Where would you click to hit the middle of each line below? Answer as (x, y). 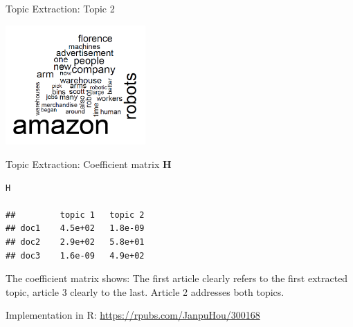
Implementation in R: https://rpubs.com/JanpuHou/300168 (133, 315)
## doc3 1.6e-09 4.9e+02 (75, 255)
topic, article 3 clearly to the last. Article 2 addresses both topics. (145, 291)
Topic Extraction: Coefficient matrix (83, 164)
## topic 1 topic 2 (75, 215)
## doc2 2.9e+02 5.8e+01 (75, 242)
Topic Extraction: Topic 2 (60, 8)
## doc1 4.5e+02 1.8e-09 (75, 228)
